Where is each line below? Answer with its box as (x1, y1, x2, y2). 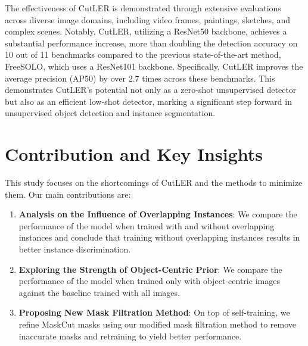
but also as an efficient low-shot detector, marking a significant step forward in (5, 95, 292, 107)
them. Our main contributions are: (5, 188, 131, 200)
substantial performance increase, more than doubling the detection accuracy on (5, 36, 298, 49)
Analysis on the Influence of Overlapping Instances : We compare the (18, 208, 297, 220)
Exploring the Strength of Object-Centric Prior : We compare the (18, 263, 282, 275)
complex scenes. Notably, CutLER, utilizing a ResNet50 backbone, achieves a (5, 25, 287, 38)
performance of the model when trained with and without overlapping (18, 219, 275, 232)
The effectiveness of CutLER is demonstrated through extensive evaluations (5, 2, 281, 14)
